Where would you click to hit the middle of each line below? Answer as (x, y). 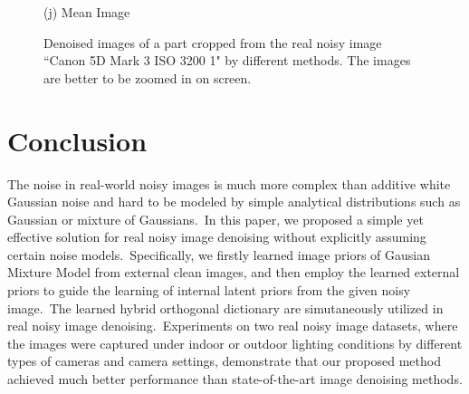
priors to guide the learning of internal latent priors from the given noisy (209, 290)
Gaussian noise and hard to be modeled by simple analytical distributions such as (234, 202)
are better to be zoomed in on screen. (148, 77)
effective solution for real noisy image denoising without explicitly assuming (217, 237)
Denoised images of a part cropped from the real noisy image (213, 42)
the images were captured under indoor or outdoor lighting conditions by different (235, 343)
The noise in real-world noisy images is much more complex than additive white (229, 183)
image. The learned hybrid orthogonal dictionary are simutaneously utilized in (225, 308)
